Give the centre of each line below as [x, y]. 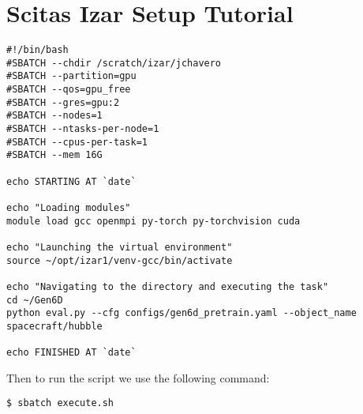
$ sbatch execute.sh [60, 403]
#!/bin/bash [37, 50]
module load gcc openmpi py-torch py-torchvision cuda [153, 221]
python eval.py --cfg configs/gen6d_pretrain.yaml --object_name [181, 313]
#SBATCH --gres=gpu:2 [63, 102]
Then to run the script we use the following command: [138, 377]
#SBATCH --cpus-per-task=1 [77, 142]
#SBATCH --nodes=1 [54, 116]
